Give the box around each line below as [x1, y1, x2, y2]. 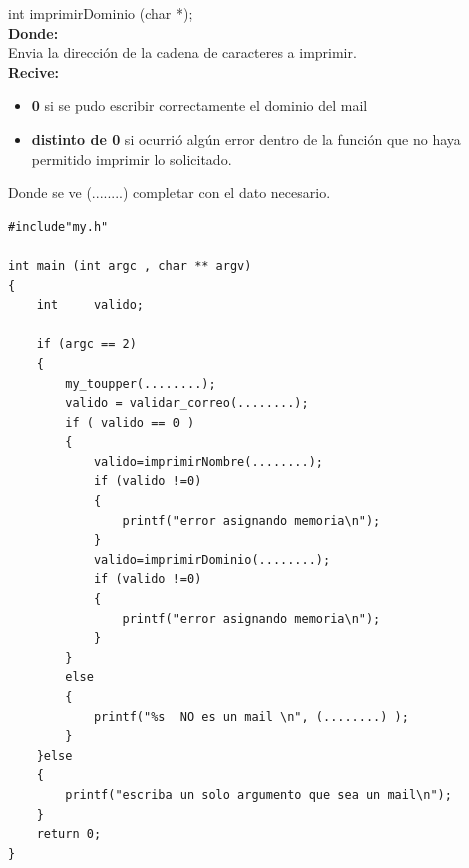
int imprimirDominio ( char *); [8, 3, 193, 23]
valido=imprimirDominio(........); [93, 552, 331, 567]
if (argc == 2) [36, 337, 137, 352]
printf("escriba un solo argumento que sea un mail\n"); [65, 787, 452, 802]
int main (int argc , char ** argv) [8, 258, 252, 273]
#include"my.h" [8, 219, 109, 234]
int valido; [36, 298, 145, 313]
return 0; [36, 827, 102, 842]
